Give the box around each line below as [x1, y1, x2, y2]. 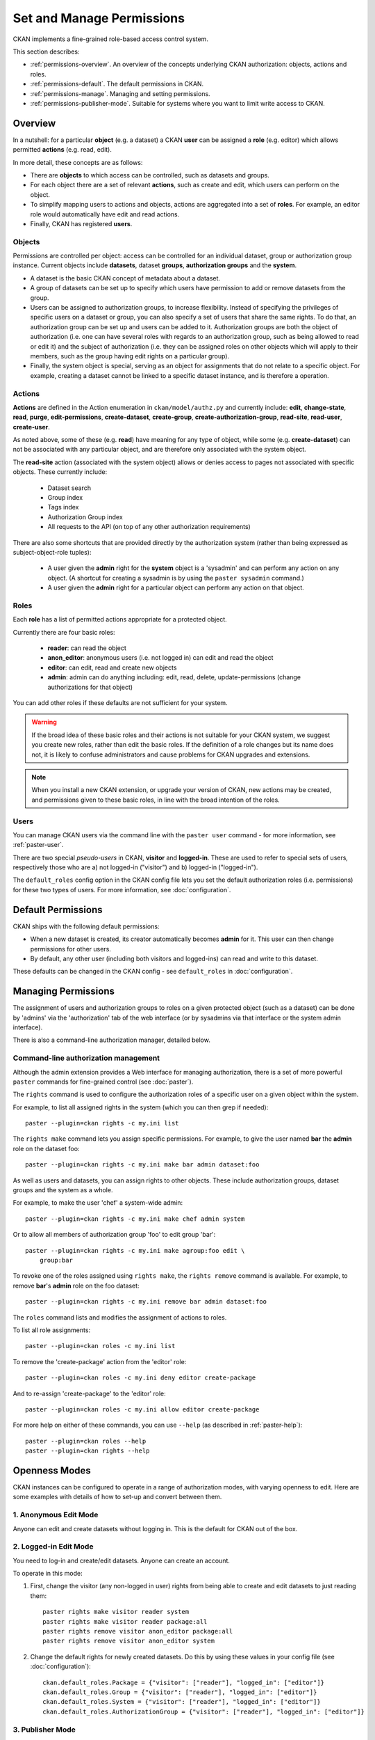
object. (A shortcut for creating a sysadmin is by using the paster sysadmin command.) [47, 574, 305, 582]
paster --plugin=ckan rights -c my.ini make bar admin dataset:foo [25, 1161, 260, 1169]
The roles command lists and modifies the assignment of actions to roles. [12, 1313, 227, 1322]
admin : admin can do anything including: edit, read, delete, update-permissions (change [47, 673, 301, 681]
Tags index [47, 503, 79, 512]
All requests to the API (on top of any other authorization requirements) [47, 523, 251, 531]
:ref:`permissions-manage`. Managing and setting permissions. [30, 89, 211, 97]
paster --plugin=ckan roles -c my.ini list [25, 1342, 176, 1350]
